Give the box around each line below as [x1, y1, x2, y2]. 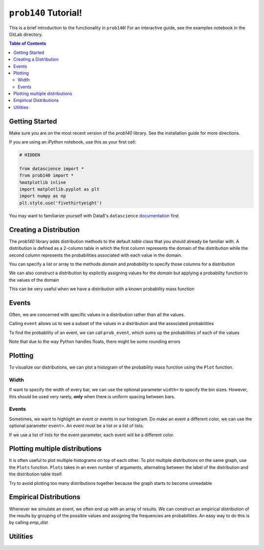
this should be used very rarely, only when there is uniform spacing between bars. [9, 393, 176, 399]
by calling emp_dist [9, 520, 48, 526]
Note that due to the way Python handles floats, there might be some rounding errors [9, 338, 180, 345]
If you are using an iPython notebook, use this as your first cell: [9, 139, 136, 145]
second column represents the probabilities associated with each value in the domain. [9, 252, 182, 258]
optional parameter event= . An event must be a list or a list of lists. [9, 423, 144, 429]
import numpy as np [19, 193, 66, 199]
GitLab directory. [9, 31, 43, 37]
